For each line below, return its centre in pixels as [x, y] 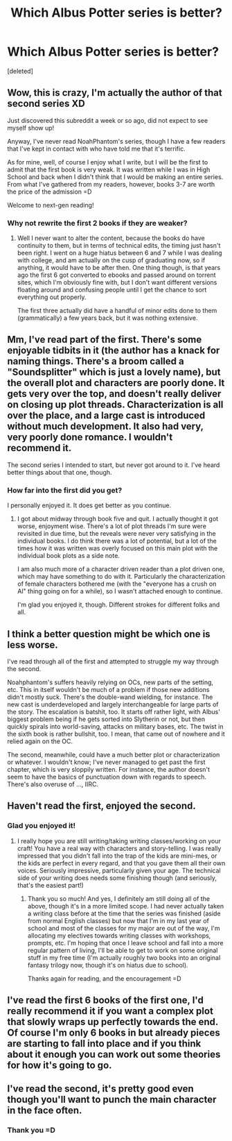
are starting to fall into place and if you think [104, 1043]
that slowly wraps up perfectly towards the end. [113, 1022]
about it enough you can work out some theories [114, 1055]
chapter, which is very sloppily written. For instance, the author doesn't [108, 769]
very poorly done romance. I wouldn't [90, 438]
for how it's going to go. [60, 1066]
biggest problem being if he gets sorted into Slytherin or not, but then [106, 719]
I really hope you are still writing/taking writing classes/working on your [119, 840]
